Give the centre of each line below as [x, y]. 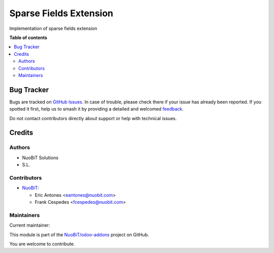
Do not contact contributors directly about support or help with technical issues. [93, 118]
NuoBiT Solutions [40, 158]
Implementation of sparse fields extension [53, 28]
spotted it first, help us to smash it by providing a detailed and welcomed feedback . [96, 109]
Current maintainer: [30, 225]
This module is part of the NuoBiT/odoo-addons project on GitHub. [79, 234]
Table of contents [28, 38]
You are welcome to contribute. [42, 244]
